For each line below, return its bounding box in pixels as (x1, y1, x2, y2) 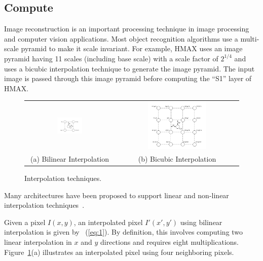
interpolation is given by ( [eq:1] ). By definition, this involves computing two (4, 227, 243, 237)
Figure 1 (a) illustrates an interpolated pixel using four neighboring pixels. (4, 246, 234, 257)
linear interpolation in (4, 236, 72, 247)
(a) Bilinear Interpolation (30, 153, 109, 164)
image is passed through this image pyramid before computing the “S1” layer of (4, 73, 252, 84)
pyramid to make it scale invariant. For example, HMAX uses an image (21, 43, 243, 54)
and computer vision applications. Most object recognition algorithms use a (4, 33, 238, 44)
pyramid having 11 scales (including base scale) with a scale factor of (4, 53, 218, 63)
